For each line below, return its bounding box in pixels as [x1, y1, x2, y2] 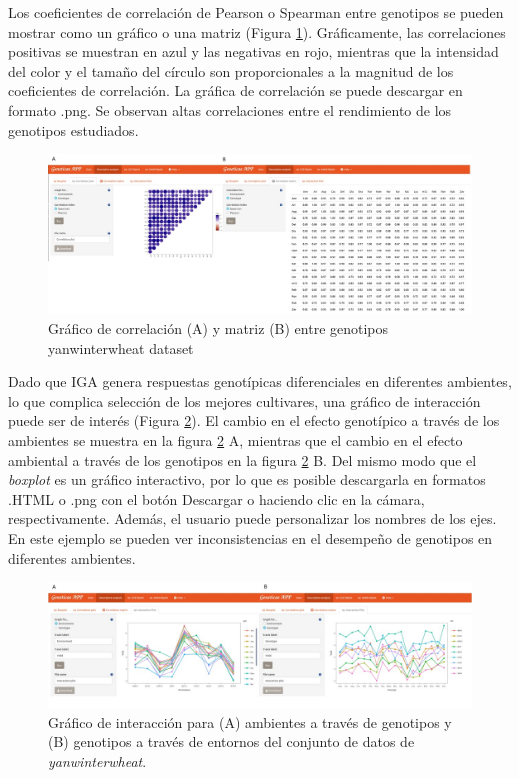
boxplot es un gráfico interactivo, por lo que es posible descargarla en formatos [8, 469, 486, 490]
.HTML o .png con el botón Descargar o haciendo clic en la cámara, [8, 488, 425, 509]
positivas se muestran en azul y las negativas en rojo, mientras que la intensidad [8, 41, 499, 62]
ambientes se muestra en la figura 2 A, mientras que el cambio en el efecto [8, 429, 463, 450]
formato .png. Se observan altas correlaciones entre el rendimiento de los [8, 99, 452, 120]
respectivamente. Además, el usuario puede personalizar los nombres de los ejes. [8, 508, 497, 529]
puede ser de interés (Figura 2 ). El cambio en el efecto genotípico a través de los [8, 410, 500, 431]
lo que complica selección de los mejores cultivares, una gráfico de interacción [8, 390, 481, 411]
